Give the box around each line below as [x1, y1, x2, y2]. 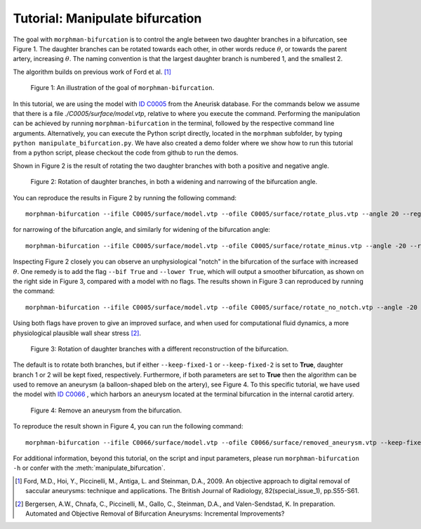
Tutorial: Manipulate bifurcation [13, 11, 202, 26]
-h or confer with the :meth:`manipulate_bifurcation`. [13, 464, 166, 472]
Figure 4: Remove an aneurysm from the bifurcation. [30, 406, 182, 414]
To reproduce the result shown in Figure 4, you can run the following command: [13, 422, 243, 431]
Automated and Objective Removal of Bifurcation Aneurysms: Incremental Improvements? [25, 509, 285, 518]
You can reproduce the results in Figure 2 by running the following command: [13, 193, 237, 202]
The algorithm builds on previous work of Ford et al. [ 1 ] [13, 67, 172, 76]
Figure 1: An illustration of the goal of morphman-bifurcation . [30, 84, 215, 92]
